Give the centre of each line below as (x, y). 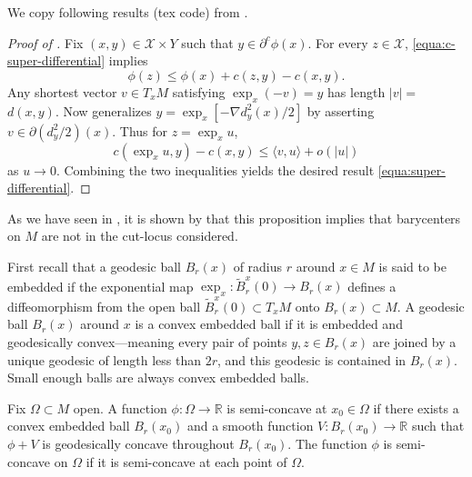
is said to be (412, 266)
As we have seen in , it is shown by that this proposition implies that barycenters (234, 218)
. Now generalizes (103, 110)
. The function (327, 443)
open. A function (120, 407)
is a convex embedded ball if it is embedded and (269, 324)
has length (357, 91)
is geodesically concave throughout (138, 443)
